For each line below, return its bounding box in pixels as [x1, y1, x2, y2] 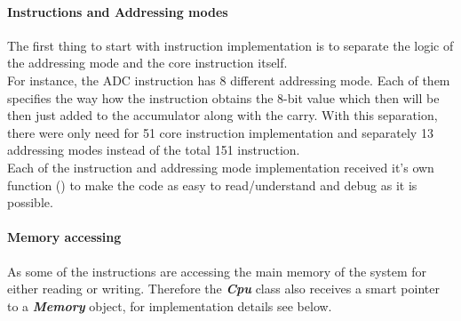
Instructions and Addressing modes [7, 2, 228, 20]
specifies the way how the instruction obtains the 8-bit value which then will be [7, 88, 440, 107]
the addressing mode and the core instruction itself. [7, 53, 288, 72]
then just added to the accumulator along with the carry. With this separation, [7, 106, 438, 124]
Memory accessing [7, 228, 122, 246]
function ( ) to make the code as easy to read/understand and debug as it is [7, 175, 417, 194]
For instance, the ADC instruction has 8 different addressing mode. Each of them [7, 70, 450, 89]
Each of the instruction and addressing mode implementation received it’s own [7, 157, 434, 176]
